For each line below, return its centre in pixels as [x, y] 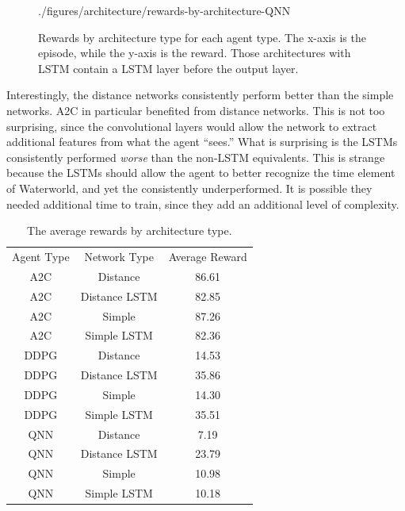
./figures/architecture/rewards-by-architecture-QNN [164, 10]
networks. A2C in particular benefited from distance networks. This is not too [196, 110]
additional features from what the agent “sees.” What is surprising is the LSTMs [202, 142]
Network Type [119, 256]
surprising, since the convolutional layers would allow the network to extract [192, 126]
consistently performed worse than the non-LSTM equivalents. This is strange [196, 157]
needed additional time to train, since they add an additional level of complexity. [203, 204]
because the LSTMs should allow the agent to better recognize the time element [201, 173]
